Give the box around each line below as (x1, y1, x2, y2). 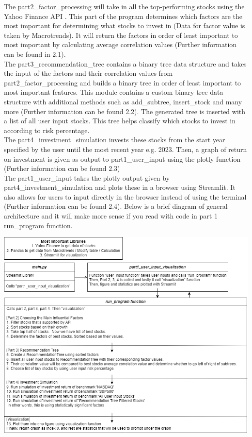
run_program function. (4, 220, 73, 230)
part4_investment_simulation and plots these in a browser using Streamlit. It (4, 182, 236, 192)
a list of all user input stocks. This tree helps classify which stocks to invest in (4, 116, 236, 126)
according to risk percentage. (4, 125, 90, 135)
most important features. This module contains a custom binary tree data (4, 87, 223, 97)
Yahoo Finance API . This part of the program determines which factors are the (4, 11, 243, 21)
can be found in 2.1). (4, 49, 66, 59)
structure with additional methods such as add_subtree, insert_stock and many (4, 96, 242, 106)
